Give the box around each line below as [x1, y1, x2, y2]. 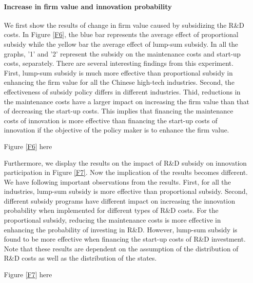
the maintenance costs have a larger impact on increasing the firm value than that [4, 96, 250, 106]
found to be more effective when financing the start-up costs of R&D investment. [4, 234, 246, 244]
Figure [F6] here [4, 141, 52, 151]
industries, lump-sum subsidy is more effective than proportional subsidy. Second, [4, 186, 248, 196]
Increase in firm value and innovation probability [4, 1, 172, 11]
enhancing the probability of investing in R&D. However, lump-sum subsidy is [4, 224, 237, 234]
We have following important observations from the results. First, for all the [4, 176, 231, 187]
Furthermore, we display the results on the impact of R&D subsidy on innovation [4, 157, 247, 168]
